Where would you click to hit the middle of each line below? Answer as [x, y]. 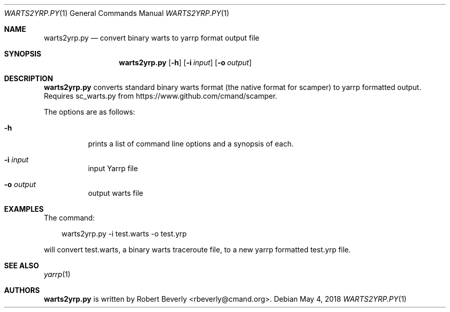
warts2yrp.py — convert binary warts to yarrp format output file [152, 38]
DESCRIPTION [29, 78]
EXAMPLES [24, 209]
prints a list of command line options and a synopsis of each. [191, 144]
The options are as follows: [89, 112]
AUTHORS [22, 290]
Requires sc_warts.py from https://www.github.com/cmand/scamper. [161, 96]
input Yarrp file [113, 168]
